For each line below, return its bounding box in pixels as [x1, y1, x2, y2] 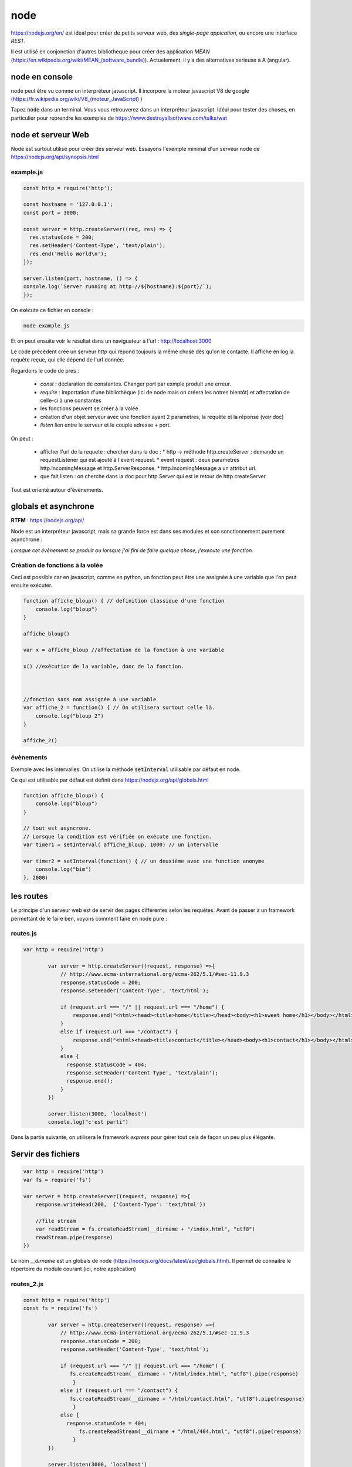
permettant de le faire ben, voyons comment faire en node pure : [11, 915, 167, 922]
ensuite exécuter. [11, 582, 53, 589]
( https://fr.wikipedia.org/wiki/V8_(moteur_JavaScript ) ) [11, 96, 143, 103]
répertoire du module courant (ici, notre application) [11, 1265, 136, 1273]
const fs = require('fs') [23, 1305, 98, 1311]
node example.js [23, 322, 70, 329]
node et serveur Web [11, 130, 89, 140]
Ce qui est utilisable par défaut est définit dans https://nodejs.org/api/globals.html [11, 776, 209, 783]
